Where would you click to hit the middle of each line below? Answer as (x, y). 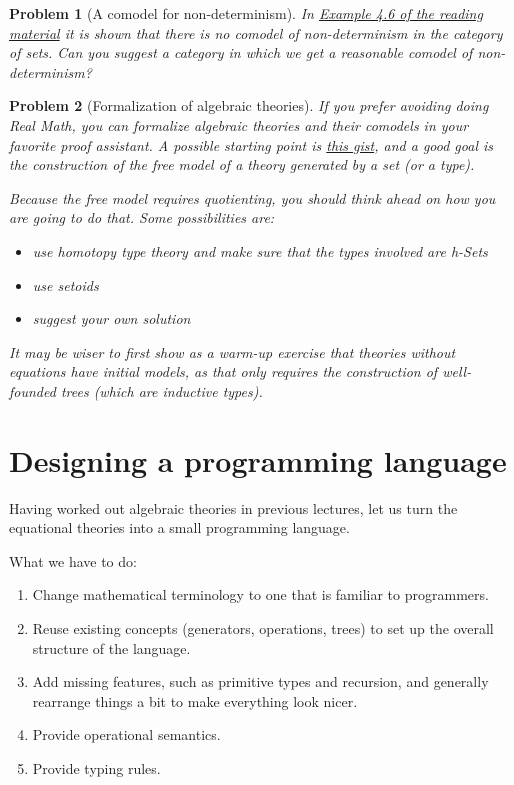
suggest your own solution (111, 318)
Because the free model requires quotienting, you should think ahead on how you (252, 197)
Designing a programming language (258, 459)
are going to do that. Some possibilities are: (142, 217)
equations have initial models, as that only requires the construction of (223, 371)
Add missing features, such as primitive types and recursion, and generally (260, 681)
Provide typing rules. (96, 767)
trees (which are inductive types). (161, 390)
